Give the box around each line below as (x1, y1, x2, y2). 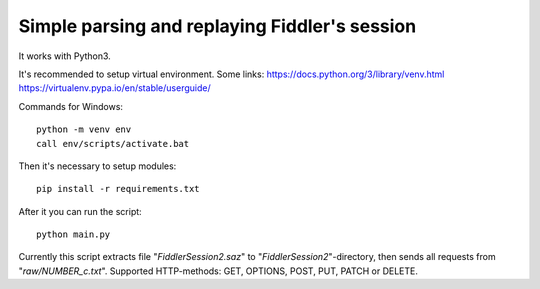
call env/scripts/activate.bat (36, 138, 190, 149)
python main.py (36, 229, 111, 240)
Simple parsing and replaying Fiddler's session (18, 15, 417, 37)
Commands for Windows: (18, 100, 124, 112)
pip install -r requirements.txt (36, 183, 200, 195)
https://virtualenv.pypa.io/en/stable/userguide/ (18, 82, 211, 94)
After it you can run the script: (18, 205, 142, 217)
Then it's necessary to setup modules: (18, 160, 177, 172)
